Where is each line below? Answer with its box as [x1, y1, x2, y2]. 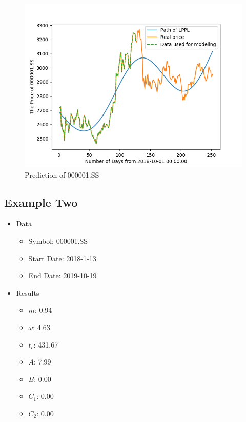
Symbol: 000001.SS [28, 235, 88, 246]
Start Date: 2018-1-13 [28, 253, 96, 263]
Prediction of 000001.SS [25, 169, 99, 180]
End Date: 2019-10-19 [28, 270, 97, 281]
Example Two [4, 194, 78, 210]
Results [16, 287, 39, 298]
